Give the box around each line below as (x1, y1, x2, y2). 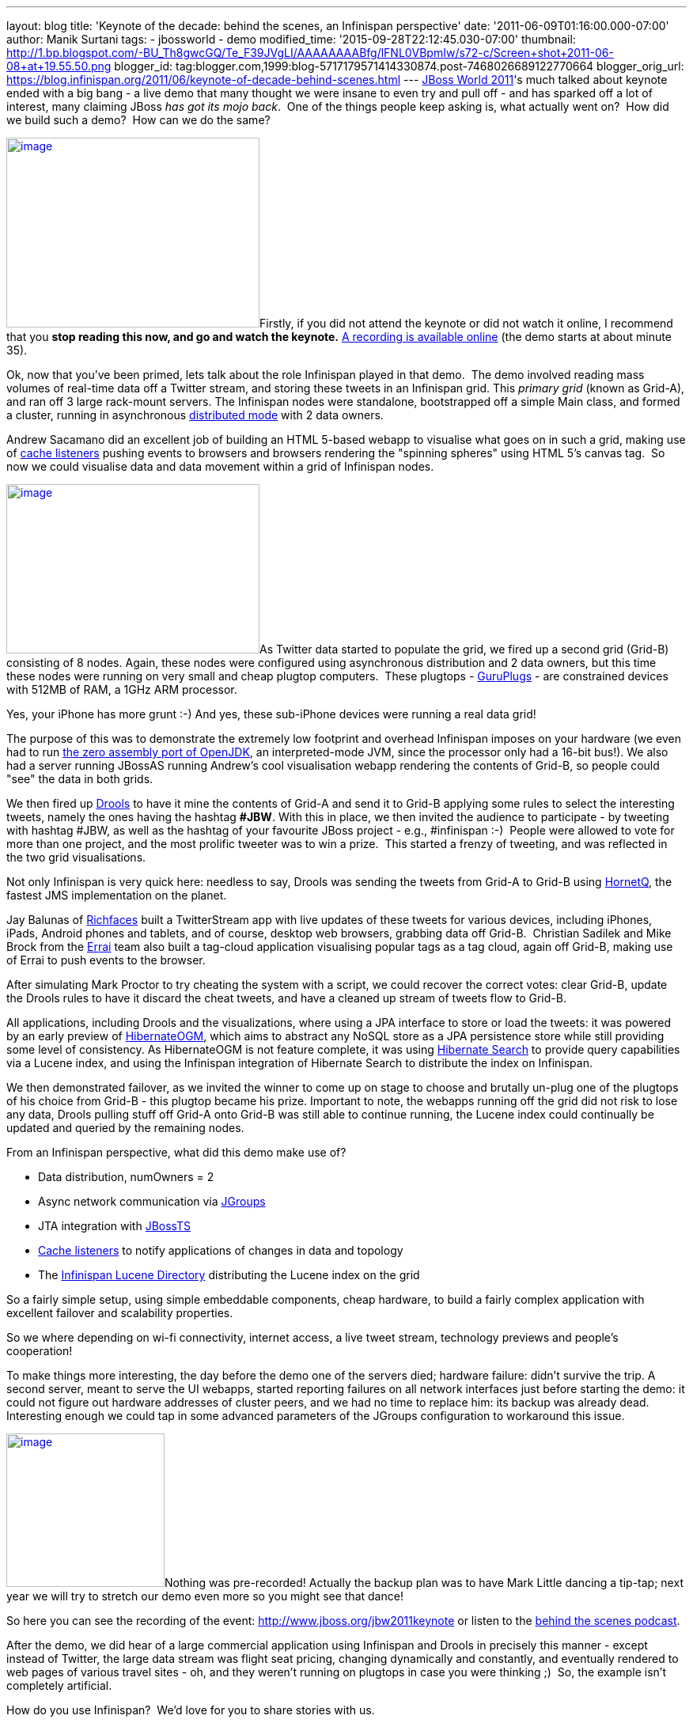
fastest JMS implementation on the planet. (6, 888, 227, 902)
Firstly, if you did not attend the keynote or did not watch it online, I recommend (259, 316, 673, 330)
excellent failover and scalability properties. (6, 1306, 233, 1320)
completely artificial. (6, 1679, 112, 1692)
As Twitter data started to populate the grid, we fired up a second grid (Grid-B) (259, 642, 669, 656)
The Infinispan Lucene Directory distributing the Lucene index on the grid (38, 1268, 420, 1282)
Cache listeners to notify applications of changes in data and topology (38, 1244, 403, 1257)
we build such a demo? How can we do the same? (6, 113, 271, 127)
